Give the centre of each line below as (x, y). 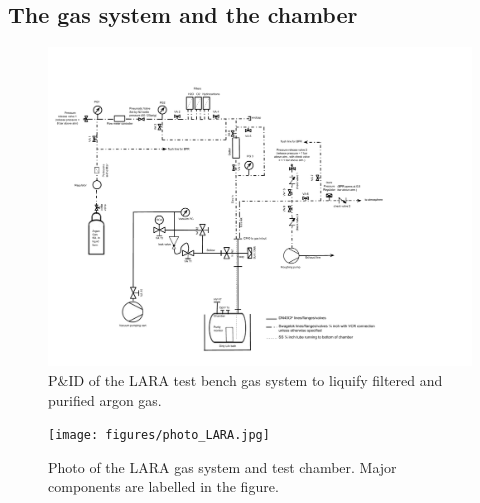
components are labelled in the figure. (163, 486)
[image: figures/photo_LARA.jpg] (159, 435)
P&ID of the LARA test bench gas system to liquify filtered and (245, 380)
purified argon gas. (105, 399)
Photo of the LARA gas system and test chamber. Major (222, 466)
